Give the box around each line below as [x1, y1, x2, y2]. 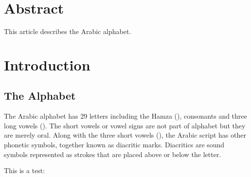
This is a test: [4, 165, 45, 176]
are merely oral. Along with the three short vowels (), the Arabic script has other [4, 130, 246, 140]
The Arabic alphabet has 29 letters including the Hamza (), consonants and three [4, 111, 247, 121]
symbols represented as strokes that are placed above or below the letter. [4, 149, 221, 159]
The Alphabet [4, 88, 76, 103]
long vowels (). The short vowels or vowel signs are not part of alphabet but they [4, 120, 246, 130]
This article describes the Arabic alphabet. [4, 26, 131, 36]
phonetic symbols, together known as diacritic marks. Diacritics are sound [4, 140, 225, 150]
